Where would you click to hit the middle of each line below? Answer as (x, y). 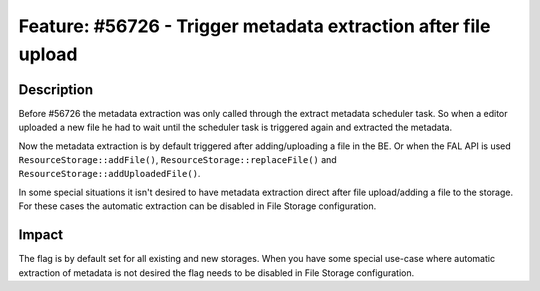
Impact (41, 235)
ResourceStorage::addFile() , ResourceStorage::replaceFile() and (177, 160)
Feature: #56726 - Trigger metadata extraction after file (254, 26)
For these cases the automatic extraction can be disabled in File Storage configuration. (197, 206)
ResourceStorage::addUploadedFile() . (109, 174)
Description (56, 89)
